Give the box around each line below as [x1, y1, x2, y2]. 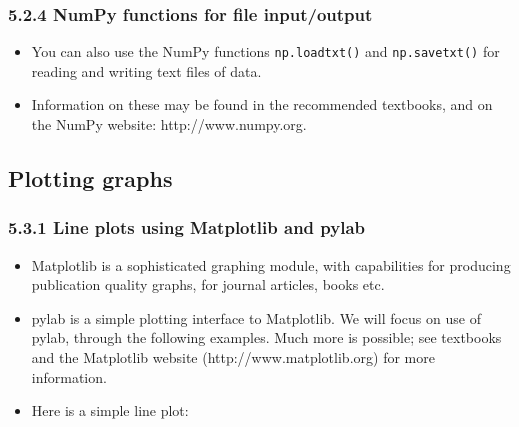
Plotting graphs [8, 163, 173, 194]
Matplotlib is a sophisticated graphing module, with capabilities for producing [31, 254, 511, 275]
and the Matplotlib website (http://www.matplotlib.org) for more [31, 347, 435, 368]
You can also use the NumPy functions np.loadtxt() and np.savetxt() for [31, 41, 500, 62]
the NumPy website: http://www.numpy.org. [31, 114, 307, 135]
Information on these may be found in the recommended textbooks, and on [31, 94, 493, 115]
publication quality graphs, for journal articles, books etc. [31, 274, 385, 295]
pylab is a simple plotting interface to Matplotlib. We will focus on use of [31, 307, 481, 328]
